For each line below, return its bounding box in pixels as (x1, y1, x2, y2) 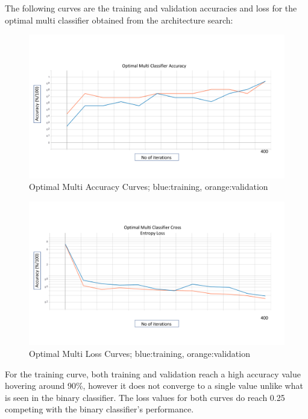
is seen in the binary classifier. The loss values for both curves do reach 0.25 (5, 391, 285, 403)
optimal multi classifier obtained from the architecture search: (5, 13, 233, 26)
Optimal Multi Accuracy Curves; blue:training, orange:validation (29, 180, 268, 193)
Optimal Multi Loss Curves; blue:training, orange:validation (29, 347, 250, 359)
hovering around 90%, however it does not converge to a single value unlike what (5, 379, 303, 392)
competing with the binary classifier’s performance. (5, 403, 194, 415)
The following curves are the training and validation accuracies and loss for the (5, 2, 297, 14)
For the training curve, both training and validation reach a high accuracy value (5, 367, 301, 380)
